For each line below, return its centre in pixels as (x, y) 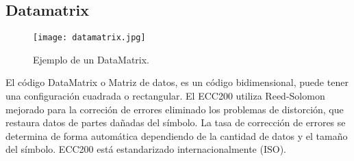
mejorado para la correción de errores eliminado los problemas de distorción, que (175, 109)
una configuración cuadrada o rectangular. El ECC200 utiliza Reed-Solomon (165, 96)
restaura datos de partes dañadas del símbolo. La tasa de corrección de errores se (176, 122)
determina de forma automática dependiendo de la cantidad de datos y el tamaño (177, 135)
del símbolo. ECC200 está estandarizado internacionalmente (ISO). (146, 149)
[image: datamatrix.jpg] (89, 38)
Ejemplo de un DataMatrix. (91, 59)
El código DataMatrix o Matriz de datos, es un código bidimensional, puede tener (177, 82)
